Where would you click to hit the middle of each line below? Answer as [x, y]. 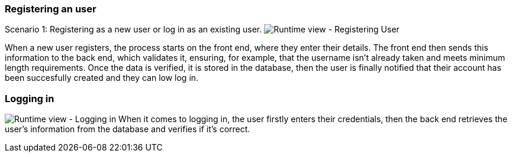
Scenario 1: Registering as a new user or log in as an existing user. [133, 30]
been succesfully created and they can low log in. [102, 78]
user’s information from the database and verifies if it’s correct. [128, 129]
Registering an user [51, 9]
